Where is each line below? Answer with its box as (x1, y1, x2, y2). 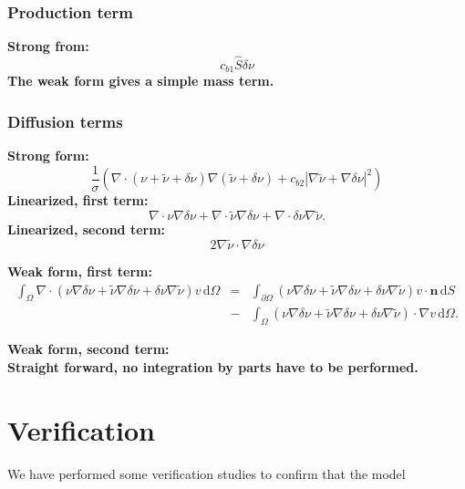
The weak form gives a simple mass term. (7, 71, 274, 90)
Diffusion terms (7, 110, 123, 132)
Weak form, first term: (7, 261, 152, 280)
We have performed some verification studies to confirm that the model (7, 463, 406, 483)
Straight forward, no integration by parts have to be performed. (7, 357, 418, 376)
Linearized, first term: (7, 191, 149, 210)
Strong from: (7, 36, 89, 56)
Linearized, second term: (7, 220, 166, 239)
